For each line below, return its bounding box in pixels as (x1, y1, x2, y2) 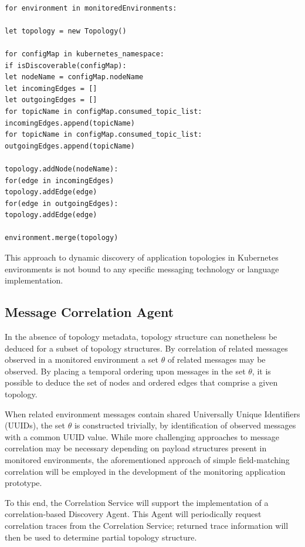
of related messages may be (167, 353, 266, 366)
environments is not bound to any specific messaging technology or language (5, 262, 279, 275)
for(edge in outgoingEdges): (5, 199, 118, 208)
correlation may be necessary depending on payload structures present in (5, 442, 267, 454)
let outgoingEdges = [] (5, 96, 97, 104)
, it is (252, 364, 271, 377)
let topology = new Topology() (5, 26, 127, 35)
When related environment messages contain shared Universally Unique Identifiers (5, 407, 300, 420)
